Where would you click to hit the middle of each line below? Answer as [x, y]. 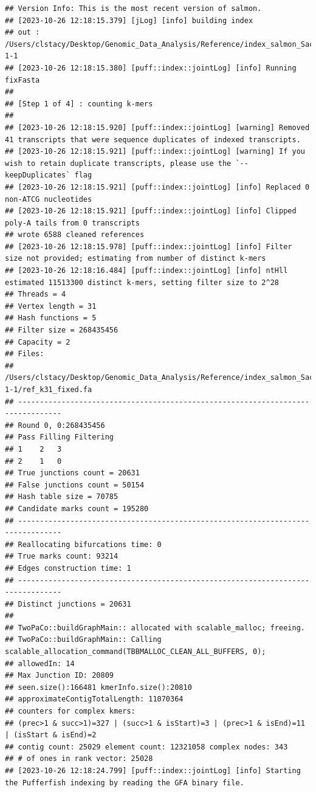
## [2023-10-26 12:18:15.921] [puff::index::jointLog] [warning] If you [155, 152]
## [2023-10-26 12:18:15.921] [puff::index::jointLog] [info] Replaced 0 [157, 187]
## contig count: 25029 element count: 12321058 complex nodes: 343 [146, 747]
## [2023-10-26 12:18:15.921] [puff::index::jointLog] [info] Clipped [151, 211]
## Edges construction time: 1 [68, 568]
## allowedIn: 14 [40, 663]
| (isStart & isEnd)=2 [51, 735]
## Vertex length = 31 [51, 306]
